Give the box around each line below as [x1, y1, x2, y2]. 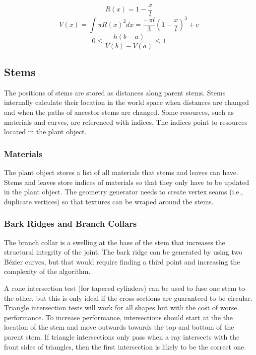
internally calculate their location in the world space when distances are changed [4, 97, 249, 107]
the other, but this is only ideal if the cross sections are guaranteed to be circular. [4, 292, 253, 303]
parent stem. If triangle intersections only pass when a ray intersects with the [4, 331, 240, 342]
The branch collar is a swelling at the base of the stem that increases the [4, 237, 225, 247]
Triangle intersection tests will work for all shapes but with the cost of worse [4, 302, 237, 313]
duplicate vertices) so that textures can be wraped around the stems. [4, 196, 214, 206]
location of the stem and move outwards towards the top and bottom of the [4, 322, 234, 332]
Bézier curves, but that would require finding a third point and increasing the [4, 256, 240, 266]
